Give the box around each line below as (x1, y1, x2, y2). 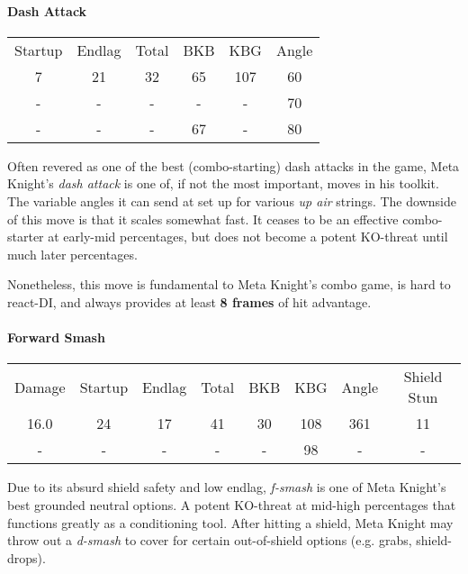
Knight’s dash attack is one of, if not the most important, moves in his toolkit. (7, 174, 439, 193)
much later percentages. (7, 244, 138, 263)
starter (7, 227, 44, 246)
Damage (14, 376, 66, 397)
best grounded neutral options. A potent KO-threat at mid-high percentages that (7, 495, 456, 514)
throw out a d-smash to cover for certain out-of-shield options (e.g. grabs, (7, 531, 412, 550)
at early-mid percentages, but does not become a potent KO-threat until (48, 227, 448, 246)
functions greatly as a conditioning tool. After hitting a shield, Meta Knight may (7, 513, 454, 532)
